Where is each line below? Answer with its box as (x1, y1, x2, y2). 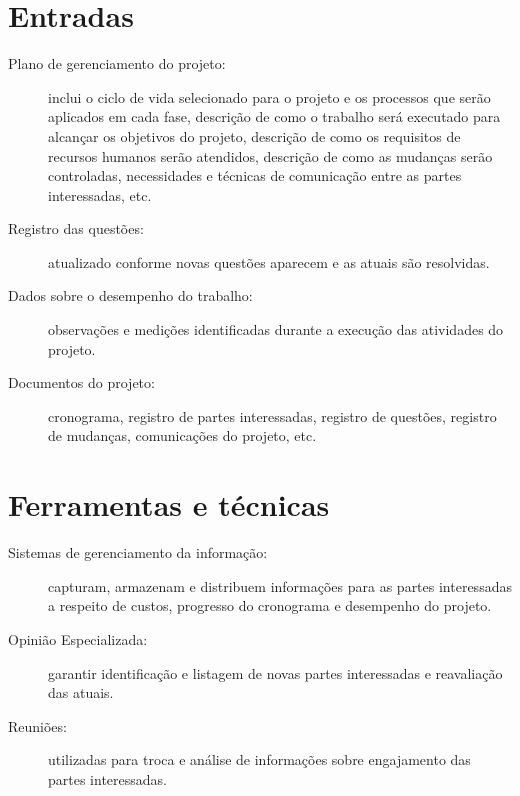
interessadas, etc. (48, 184, 152, 205)
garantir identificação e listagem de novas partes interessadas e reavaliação (48, 662, 503, 683)
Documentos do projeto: (8, 372, 155, 393)
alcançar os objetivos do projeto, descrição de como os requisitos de (48, 125, 461, 146)
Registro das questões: (8, 218, 144, 239)
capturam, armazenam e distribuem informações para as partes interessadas (48, 575, 512, 596)
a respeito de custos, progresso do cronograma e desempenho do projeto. (48, 595, 492, 616)
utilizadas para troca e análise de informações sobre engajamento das (48, 749, 471, 770)
